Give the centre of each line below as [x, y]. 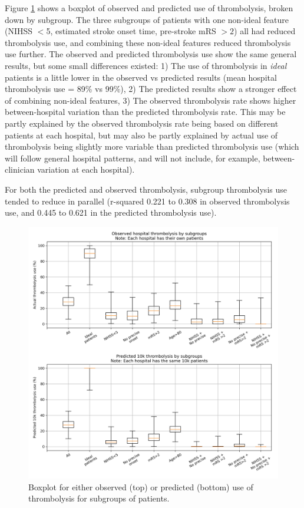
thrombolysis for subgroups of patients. [99, 498]
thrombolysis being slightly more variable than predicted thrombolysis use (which [152, 146]
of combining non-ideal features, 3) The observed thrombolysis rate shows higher [151, 100]
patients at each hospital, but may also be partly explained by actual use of [141, 135]
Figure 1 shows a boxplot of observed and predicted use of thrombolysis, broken [149, 8]
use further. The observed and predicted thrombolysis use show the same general [151, 54]
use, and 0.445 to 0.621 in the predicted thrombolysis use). [111, 212]
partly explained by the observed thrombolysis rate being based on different [142, 123]
